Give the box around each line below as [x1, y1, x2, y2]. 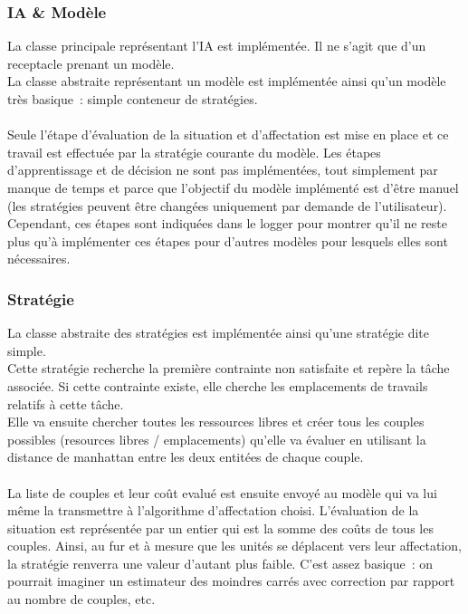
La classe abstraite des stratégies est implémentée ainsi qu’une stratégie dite [7, 323, 430, 342]
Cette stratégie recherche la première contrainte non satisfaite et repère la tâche [7, 359, 450, 378]
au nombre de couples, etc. [7, 590, 156, 609]
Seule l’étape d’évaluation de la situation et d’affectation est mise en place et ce [7, 125, 449, 144]
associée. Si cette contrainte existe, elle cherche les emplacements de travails [7, 376, 428, 395]
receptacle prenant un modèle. [7, 53, 175, 72]
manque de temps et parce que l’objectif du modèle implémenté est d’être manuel [7, 177, 459, 197]
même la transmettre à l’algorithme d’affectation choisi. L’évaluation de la [7, 501, 419, 520]
